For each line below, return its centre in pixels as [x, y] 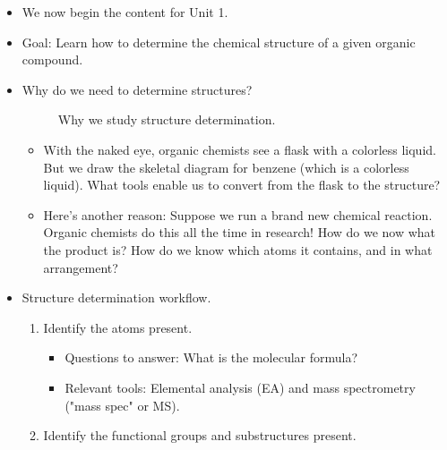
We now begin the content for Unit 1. [125, 12]
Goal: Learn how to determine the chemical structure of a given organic [219, 42]
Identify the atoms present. [118, 327]
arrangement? [81, 267]
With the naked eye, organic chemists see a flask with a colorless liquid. [240, 149]
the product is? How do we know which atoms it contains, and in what [238, 249]
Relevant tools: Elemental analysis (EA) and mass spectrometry [240, 387]
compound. [52, 59]
